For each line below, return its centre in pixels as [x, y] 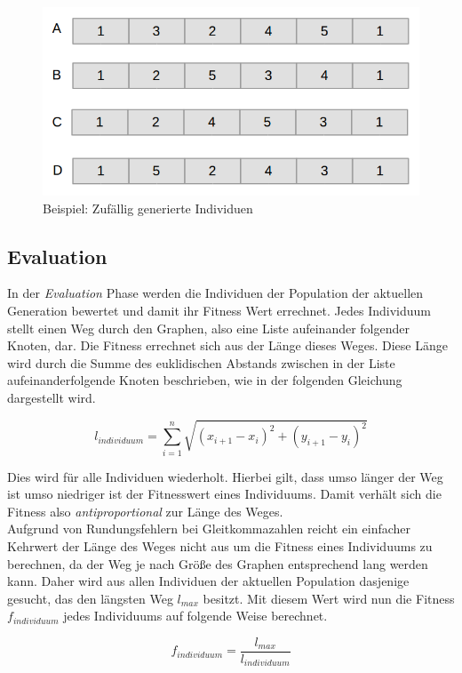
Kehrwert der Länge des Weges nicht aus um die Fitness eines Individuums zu [220, 545]
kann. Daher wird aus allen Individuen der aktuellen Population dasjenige [208, 581]
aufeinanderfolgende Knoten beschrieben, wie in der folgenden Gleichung [205, 380]
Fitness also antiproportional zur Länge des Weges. [145, 511]
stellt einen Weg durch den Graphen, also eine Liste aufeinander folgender [208, 328]
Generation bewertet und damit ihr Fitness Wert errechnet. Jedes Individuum [219, 310]
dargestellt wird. [52, 397]
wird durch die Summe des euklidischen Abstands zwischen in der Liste [201, 362]
